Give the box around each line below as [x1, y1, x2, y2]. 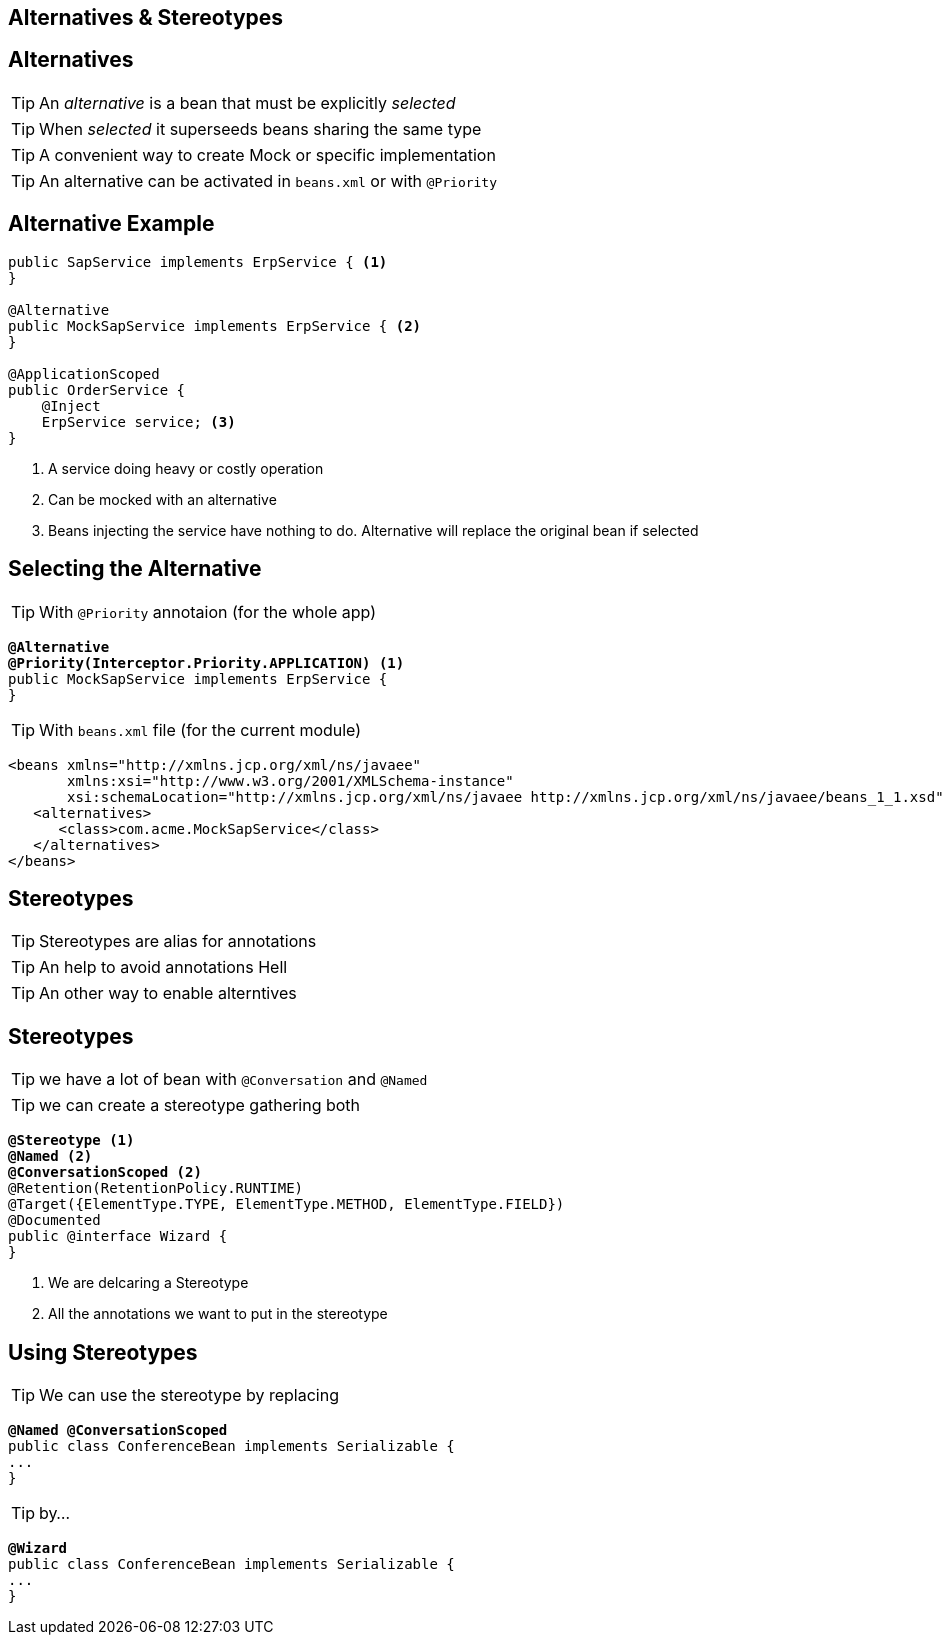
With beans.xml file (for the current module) [39, 719, 362, 740]
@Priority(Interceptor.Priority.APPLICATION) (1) [8, 654, 405, 671]
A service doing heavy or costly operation [48, 459, 324, 477]
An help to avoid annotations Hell [39, 957, 288, 978]
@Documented [8, 1212, 101, 1229]
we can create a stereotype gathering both [39, 1095, 361, 1116]
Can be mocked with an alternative [48, 490, 277, 508]
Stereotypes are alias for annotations [39, 931, 317, 952]
